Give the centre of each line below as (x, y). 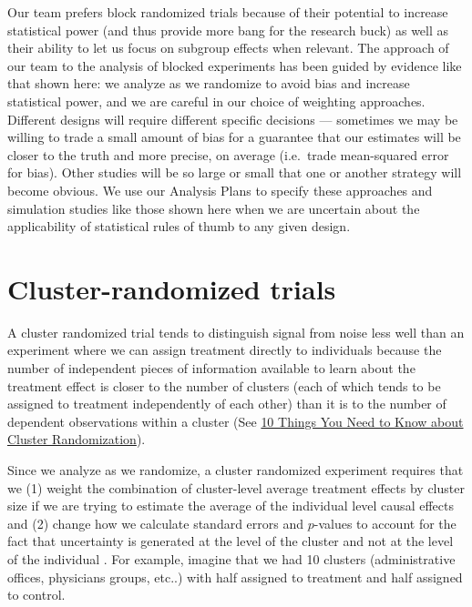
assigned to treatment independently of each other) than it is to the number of (227, 404)
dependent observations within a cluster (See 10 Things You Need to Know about (236, 421)
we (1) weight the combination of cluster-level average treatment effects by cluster (236, 487)
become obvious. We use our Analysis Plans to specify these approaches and (220, 190)
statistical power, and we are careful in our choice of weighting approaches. (216, 101)
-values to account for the (385, 523)
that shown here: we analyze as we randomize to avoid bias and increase (209, 83)
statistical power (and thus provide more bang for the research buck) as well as (228, 30)
